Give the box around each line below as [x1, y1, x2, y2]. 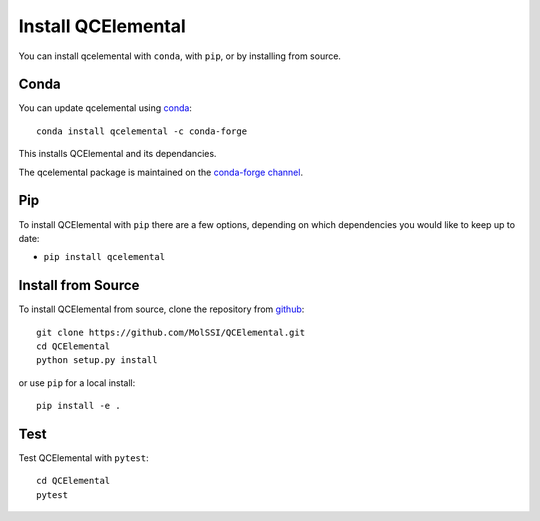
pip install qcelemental [43, 251, 165, 263]
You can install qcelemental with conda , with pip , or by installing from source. [18, 50, 342, 62]
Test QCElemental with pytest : [18, 452, 149, 464]
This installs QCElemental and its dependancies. [18, 148, 217, 160]
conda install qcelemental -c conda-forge [36, 125, 248, 137]
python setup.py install [36, 355, 158, 366]
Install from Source [18, 277, 140, 294]
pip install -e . [36, 400, 121, 412]
